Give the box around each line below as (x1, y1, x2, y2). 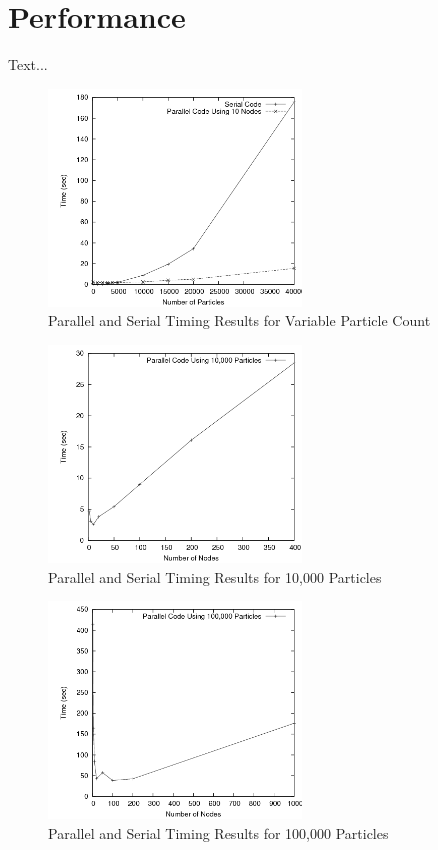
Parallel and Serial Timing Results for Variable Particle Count (48, 310, 431, 331)
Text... (8, 54, 48, 75)
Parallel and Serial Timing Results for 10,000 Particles (48, 566, 382, 587)
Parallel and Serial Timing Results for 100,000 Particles (48, 822, 389, 843)
